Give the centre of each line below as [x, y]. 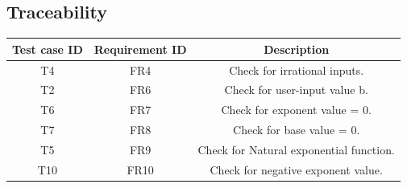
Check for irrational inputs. [297, 69]
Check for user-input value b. [296, 90]
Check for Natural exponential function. [296, 149]
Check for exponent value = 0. [296, 110]
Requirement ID [140, 49]
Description [297, 49]
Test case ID [48, 49]
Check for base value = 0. [297, 130]
